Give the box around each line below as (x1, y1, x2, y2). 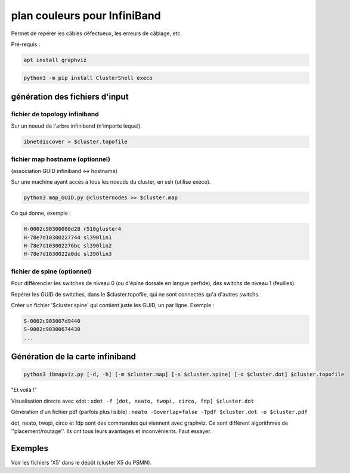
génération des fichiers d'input (11, 91, 129, 101)
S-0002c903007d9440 (23, 317, 80, 324)
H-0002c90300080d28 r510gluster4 (23, 225, 122, 233)
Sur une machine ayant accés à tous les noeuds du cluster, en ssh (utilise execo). (11, 178, 211, 186)
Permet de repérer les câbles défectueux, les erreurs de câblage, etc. (11, 30, 182, 37)
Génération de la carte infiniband (11, 352, 137, 362)
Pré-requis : (11, 41, 41, 48)
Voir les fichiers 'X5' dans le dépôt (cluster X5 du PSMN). (11, 459, 152, 466)
